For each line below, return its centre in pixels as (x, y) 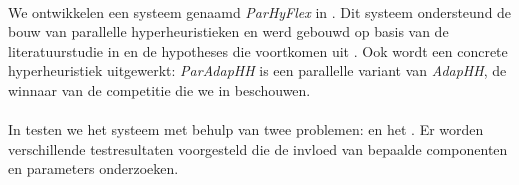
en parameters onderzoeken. (93, 168)
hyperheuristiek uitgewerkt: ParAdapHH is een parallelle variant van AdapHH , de (257, 70)
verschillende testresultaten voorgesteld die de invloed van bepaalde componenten (258, 148)
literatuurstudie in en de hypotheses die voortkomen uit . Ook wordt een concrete (258, 50)
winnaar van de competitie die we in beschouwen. (159, 89)
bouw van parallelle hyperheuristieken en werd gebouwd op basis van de (228, 31)
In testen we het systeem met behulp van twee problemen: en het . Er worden (246, 129)
